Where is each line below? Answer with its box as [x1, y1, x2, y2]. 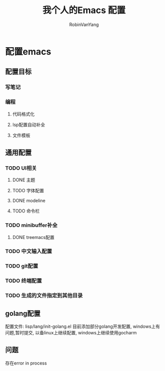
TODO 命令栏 [12, 208, 40, 214]
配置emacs [5, 46, 51, 57]
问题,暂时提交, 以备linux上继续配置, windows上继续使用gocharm [5, 330, 137, 336]
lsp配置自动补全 [12, 121, 45, 128]
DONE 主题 [12, 177, 35, 183]
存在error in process [5, 360, 47, 366]
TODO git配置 [5, 263, 38, 270]
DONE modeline [12, 198, 46, 204]
